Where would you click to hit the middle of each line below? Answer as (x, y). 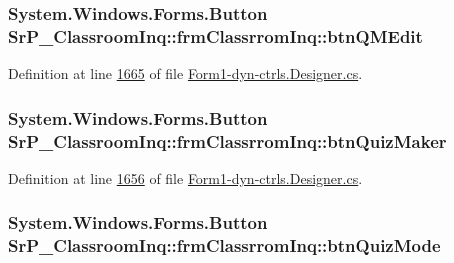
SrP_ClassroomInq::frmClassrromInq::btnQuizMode (224, 245)
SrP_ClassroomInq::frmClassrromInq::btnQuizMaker (227, 140)
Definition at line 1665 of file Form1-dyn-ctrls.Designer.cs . (185, 73)
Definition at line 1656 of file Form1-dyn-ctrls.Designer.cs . (185, 177)
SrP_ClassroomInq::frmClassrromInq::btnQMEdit (215, 35)
